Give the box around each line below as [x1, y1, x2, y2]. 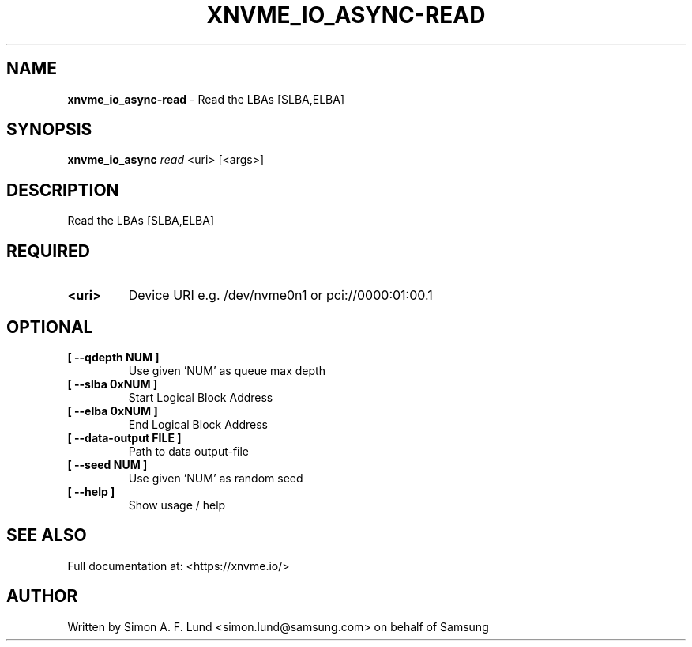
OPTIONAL [6, 316, 93, 337]
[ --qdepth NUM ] [67, 350, 160, 364]
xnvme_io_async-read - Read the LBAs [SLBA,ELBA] [67, 92, 345, 106]
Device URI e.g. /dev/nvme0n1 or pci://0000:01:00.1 [128, 287, 433, 304]
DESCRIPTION [6, 180, 119, 200]
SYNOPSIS [6, 119, 92, 140]
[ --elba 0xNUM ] [67, 403, 158, 418]
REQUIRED [6, 240, 90, 261]
